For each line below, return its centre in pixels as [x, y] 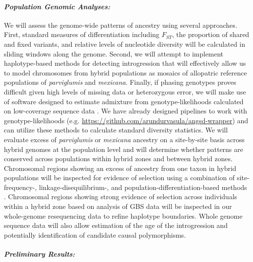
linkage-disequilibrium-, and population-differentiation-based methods [143, 187]
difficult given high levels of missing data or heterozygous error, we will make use [125, 91]
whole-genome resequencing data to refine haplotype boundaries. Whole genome [123, 215]
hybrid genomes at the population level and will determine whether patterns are [124, 149]
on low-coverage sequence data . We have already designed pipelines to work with [126, 111]
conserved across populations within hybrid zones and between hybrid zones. [118, 159]
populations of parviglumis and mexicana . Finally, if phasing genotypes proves [120, 82]
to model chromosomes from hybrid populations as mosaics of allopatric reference [126, 72]
